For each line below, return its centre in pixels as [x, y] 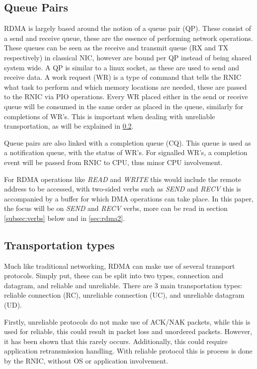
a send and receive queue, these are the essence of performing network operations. [128, 38]
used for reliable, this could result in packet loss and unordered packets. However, [128, 331]
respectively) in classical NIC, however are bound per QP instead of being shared [128, 57]
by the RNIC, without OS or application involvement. [86, 361]
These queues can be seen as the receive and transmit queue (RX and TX [116, 48]
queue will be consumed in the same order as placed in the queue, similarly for [124, 106]
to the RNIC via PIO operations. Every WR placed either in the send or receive [126, 96]
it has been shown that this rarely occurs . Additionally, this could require [116, 341]
